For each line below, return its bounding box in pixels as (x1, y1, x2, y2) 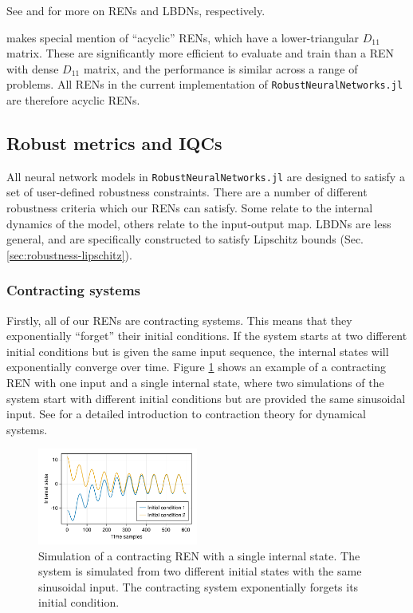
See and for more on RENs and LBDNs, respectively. (6, 2, 265, 18)
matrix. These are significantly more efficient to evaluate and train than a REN (6, 45, 395, 61)
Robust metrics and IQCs (6, 131, 222, 156)
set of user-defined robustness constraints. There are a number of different (6, 184, 368, 200)
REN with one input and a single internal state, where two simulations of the (6, 374, 384, 391)
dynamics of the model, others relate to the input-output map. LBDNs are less (6, 215, 391, 231)
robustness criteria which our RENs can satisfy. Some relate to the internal (6, 200, 373, 216)
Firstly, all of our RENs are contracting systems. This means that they (6, 311, 352, 328)
